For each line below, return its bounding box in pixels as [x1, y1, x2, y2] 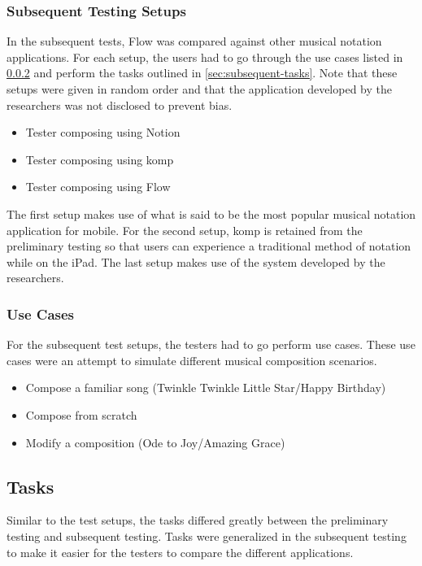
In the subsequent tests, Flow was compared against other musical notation [7, 33, 382, 50]
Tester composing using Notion [25, 124, 181, 141]
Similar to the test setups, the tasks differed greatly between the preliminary [7, 512, 389, 529]
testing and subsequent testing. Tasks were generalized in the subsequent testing [7, 527, 407, 544]
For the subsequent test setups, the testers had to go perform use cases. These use [7, 336, 415, 353]
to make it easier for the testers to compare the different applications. [7, 543, 354, 560]
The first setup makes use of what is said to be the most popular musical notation [7, 205, 416, 222]
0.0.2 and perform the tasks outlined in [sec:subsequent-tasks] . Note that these [7, 64, 398, 81]
